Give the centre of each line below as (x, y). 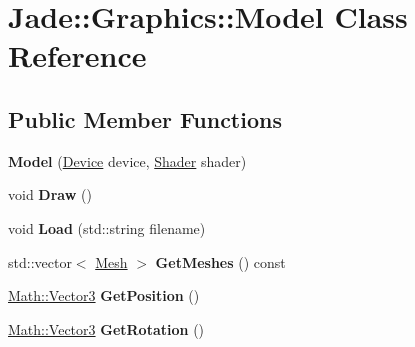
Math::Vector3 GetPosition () (104, 295)
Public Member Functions (145, 118)
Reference (77, 55)
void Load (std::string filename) (107, 227)
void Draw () (50, 194)
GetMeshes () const (220, 261)
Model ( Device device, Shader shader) (127, 160)
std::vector (40, 261)
